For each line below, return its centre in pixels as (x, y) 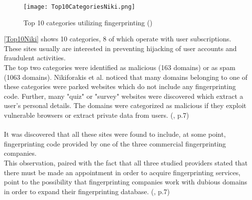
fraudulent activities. (35, 58)
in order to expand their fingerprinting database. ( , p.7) (87, 191)
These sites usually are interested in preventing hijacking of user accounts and (120, 48)
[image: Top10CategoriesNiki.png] (79, 7)
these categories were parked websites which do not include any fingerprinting (120, 86)
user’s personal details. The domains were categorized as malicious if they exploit (125, 105)
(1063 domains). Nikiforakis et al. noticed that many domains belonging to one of (126, 77)
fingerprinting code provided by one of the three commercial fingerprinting (115, 143)
